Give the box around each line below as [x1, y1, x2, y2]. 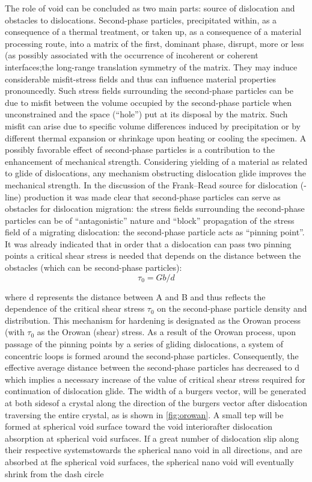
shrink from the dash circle [5, 467, 104, 480]
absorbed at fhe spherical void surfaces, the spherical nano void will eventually [5, 455, 294, 468]
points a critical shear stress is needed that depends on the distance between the [5, 249, 301, 262]
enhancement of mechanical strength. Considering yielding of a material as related [5, 155, 308, 167]
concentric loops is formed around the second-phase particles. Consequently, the [5, 349, 299, 362]
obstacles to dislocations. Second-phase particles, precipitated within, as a [5, 13, 277, 26]
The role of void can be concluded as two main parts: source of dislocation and [5, 2, 295, 14]
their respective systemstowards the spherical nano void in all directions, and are [5, 443, 302, 456]
